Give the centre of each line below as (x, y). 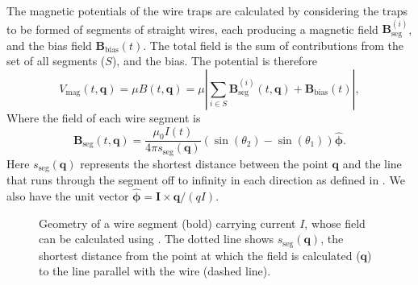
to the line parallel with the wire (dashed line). (155, 271)
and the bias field (49, 45)
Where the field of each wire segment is (104, 118)
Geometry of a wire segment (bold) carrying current (167, 223)
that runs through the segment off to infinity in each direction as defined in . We (206, 180)
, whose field (335, 223)
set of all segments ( (56, 61)
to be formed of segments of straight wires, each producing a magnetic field (192, 29)
